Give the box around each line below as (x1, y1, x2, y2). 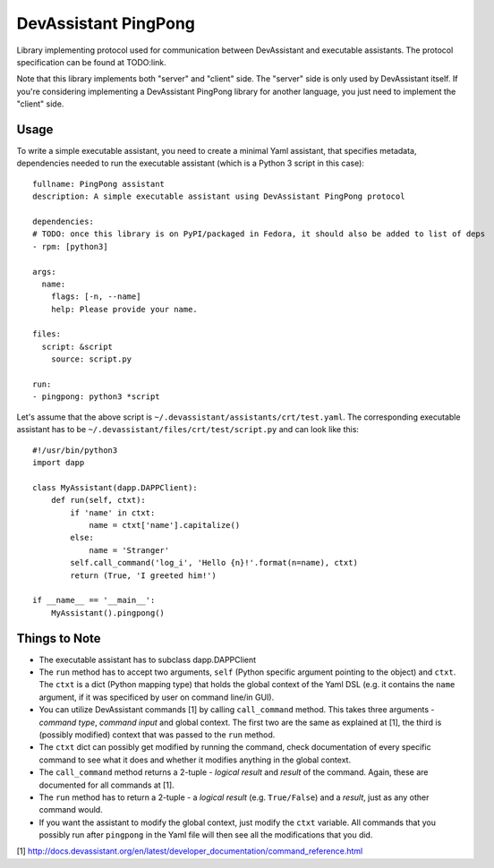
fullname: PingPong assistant (32, 179, 166, 189)
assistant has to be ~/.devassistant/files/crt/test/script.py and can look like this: (16, 424, 360, 435)
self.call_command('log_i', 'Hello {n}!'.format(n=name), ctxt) (70, 557, 358, 568)
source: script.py (50, 354, 132, 364)
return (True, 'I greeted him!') (70, 570, 217, 581)
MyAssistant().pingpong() (50, 608, 166, 617)
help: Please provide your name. (50, 304, 199, 314)
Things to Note (16, 631, 102, 646)
